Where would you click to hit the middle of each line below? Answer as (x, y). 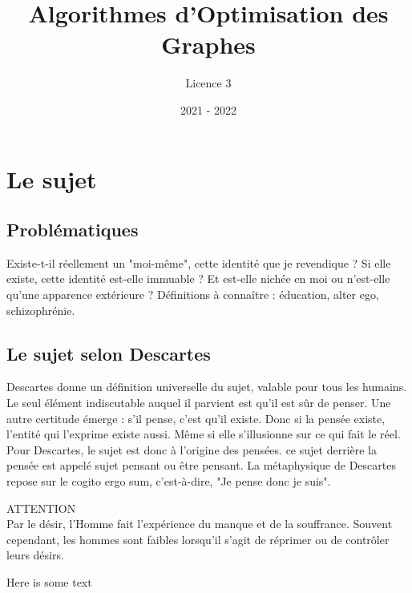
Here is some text (49, 582)
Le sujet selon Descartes (109, 353)
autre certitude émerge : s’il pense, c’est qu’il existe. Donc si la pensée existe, (196, 418)
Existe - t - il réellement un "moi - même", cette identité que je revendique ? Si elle (199, 262)
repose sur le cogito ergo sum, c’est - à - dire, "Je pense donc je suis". (169, 481)
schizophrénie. (41, 310)
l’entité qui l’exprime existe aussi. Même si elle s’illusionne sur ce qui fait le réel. (204, 434)
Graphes (208, 44)
